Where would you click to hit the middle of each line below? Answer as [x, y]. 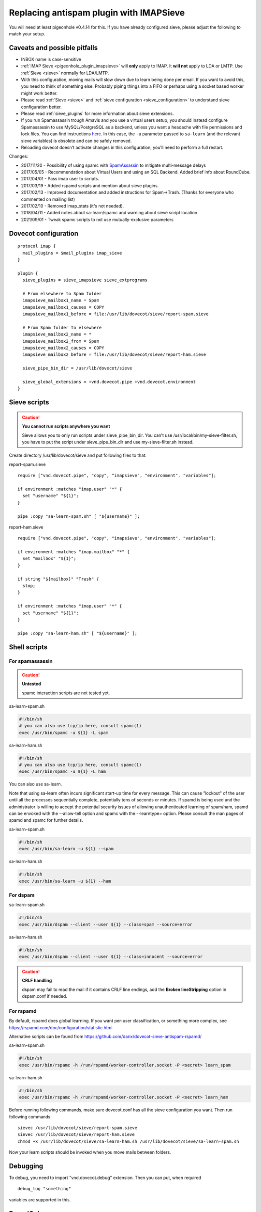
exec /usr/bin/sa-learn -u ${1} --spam [66, 849]
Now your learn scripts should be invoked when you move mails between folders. [90, 1152]
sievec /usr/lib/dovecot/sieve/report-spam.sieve [78, 1128]
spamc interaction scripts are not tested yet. [66, 693]
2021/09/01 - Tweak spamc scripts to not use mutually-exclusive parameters [97, 219]
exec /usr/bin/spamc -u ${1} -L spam [64, 733]
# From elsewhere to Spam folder [62, 294]
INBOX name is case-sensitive [51, 59]
